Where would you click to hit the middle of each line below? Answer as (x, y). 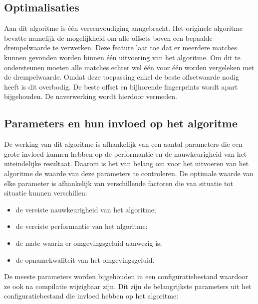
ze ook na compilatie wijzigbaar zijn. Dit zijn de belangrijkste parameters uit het (128, 286)
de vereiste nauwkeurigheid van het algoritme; (86, 209)
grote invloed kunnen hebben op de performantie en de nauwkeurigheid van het (126, 153)
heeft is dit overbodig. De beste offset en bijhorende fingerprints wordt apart (121, 86)
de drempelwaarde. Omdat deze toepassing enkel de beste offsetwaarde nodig (122, 77)
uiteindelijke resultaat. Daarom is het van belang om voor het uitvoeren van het (127, 163)
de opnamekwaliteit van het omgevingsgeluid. (85, 259)
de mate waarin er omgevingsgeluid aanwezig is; (89, 243)
